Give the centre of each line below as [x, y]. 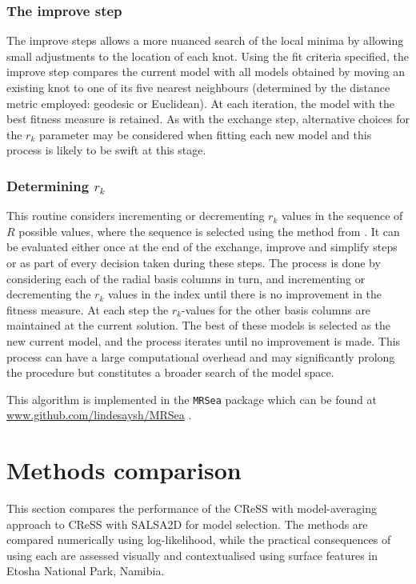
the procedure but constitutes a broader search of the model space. [170, 372]
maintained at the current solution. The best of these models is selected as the [199, 325]
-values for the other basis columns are [276, 309]
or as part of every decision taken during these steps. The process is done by [194, 262]
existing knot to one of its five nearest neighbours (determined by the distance [198, 87]
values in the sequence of [342, 216]
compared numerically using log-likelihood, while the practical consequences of [199, 540]
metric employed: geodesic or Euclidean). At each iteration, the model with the [200, 103]
